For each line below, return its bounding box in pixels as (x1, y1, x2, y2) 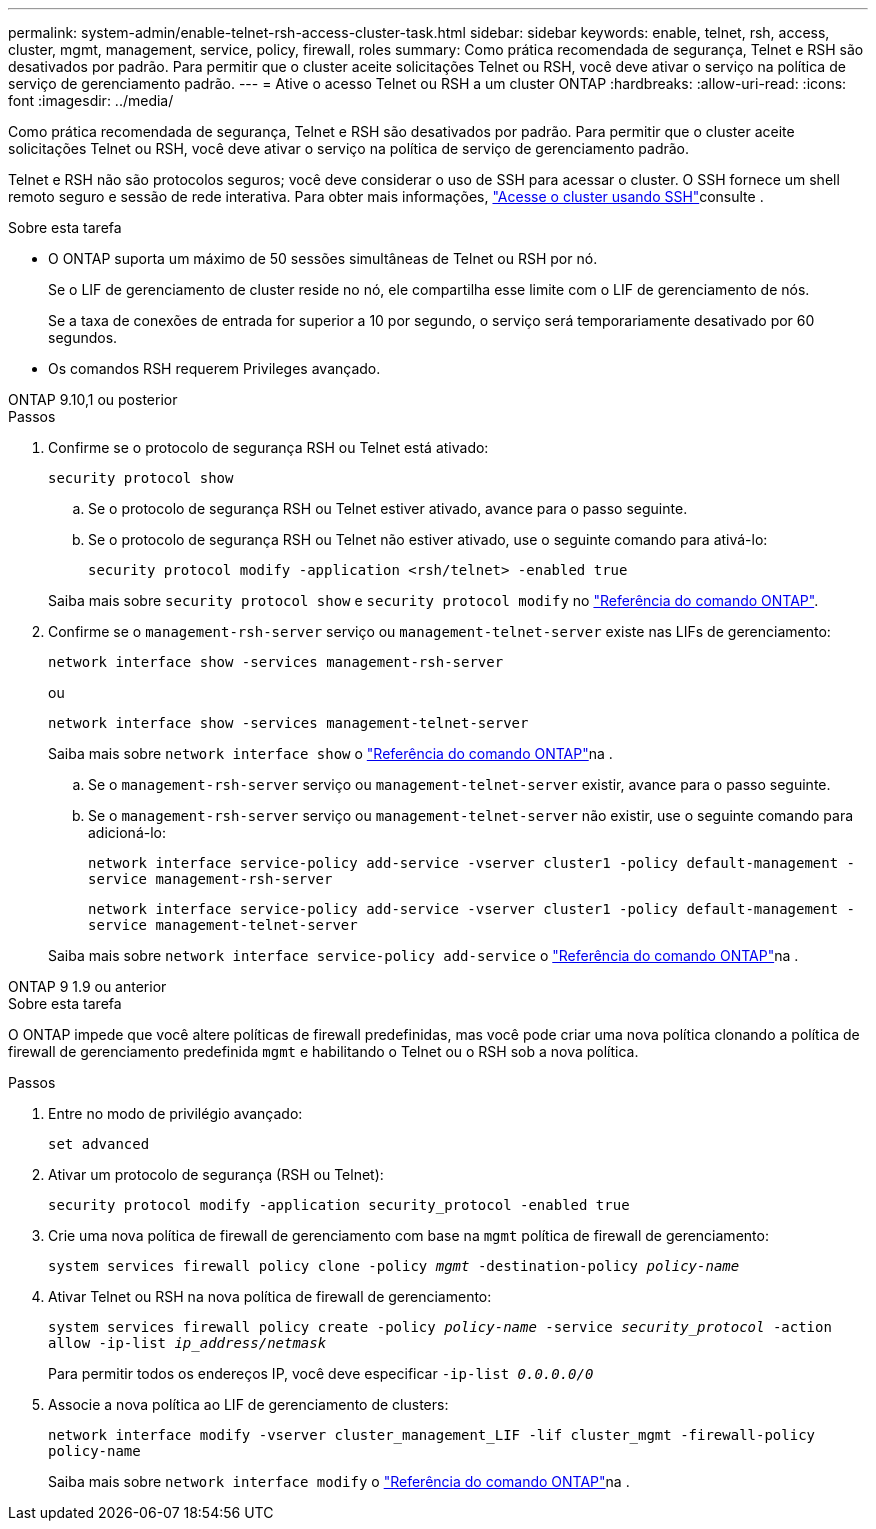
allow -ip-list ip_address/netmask (48, 1335, 327, 1351)
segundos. (48, 329, 118, 346)
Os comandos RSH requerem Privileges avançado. (48, 360, 381, 377)
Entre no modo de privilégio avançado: (48, 1105, 303, 1122)
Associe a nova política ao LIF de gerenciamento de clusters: (48, 1396, 449, 1413)
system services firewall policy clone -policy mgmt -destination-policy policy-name (48, 1258, 740, 1274)
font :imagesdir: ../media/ (8, 92, 174, 109)
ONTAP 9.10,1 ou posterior (8, 391, 178, 408)
